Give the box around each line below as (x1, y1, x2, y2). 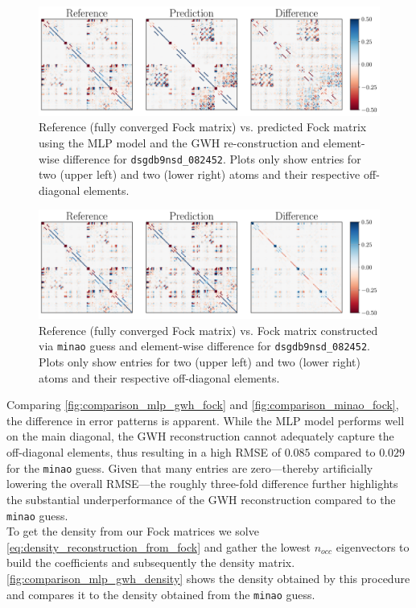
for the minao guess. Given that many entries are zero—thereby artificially (6, 459, 373, 476)
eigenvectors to (336, 538, 410, 555)
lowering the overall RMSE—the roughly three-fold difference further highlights (6, 475, 398, 492)
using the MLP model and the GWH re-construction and (39, 134, 320, 151)
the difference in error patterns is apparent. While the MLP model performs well (6, 412, 405, 428)
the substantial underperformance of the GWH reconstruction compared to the (6, 490, 396, 507)
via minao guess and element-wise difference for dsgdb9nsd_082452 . (39, 337, 370, 354)
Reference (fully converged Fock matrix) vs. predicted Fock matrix (39, 118, 367, 135)
